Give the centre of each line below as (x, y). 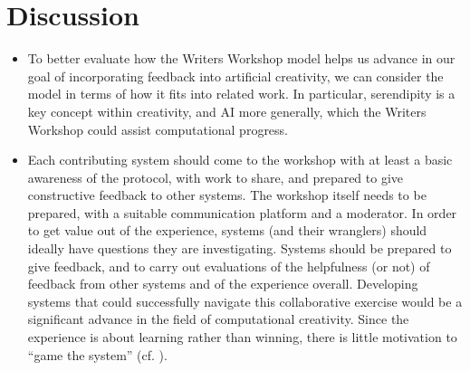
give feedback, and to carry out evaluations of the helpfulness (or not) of (229, 266)
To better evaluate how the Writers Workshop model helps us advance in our (241, 58)
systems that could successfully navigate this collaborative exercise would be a (245, 301)
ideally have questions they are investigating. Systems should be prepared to (240, 248)
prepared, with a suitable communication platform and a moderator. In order (242, 212)
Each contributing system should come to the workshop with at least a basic (240, 160)
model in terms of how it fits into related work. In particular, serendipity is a (241, 94)
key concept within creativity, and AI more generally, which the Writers (227, 111)
